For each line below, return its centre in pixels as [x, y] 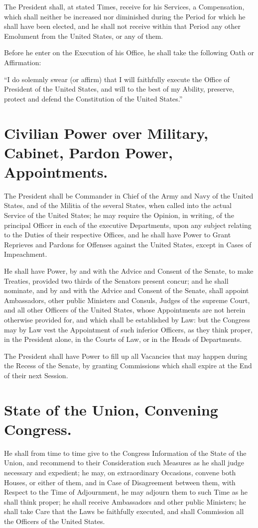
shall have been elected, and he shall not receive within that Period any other [122, 26]
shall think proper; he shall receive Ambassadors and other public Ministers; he [125, 501]
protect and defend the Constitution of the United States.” [93, 98]
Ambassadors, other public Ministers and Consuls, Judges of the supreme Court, [127, 300]
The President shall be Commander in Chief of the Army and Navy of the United [129, 195]
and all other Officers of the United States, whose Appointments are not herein [125, 310]
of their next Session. [36, 375]
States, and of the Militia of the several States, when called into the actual [118, 205]
